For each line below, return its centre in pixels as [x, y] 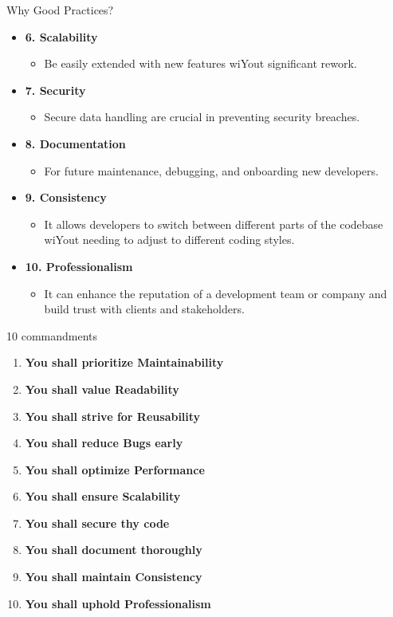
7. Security [55, 90]
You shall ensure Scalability [103, 496]
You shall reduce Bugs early [104, 443]
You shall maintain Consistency [114, 577]
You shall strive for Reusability [113, 416]
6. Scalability [61, 36]
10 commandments [52, 335]
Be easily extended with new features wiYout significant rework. [200, 63]
